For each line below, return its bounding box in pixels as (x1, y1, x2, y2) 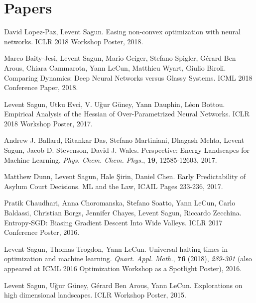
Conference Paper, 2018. (4, 82, 78, 93)
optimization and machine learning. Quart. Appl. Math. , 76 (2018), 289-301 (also (4, 253, 252, 264)
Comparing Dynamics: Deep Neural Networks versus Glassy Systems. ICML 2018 (4, 72, 253, 83)
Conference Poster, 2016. (4, 227, 80, 237)
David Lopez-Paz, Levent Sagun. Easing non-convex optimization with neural (4, 26, 241, 37)
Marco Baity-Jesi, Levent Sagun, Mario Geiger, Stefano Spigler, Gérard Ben (4, 53, 236, 63)
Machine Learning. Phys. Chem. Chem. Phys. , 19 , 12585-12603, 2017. (4, 154, 217, 165)
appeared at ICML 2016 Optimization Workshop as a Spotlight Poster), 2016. (4, 263, 242, 273)
